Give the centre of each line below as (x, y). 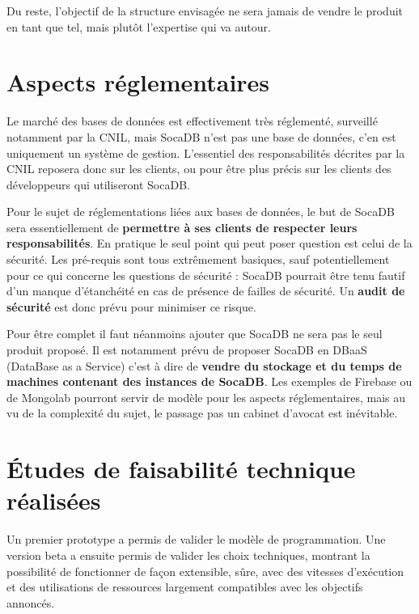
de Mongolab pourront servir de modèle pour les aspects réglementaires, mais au (206, 397)
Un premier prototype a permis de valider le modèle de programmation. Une (196, 539)
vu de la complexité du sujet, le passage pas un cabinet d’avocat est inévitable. (202, 413)
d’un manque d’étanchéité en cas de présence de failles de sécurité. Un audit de (206, 291)
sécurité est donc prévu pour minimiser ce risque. (131, 306)
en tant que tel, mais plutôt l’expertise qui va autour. (139, 26)
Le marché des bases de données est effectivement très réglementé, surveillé (192, 121)
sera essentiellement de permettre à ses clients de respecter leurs (182, 227)
